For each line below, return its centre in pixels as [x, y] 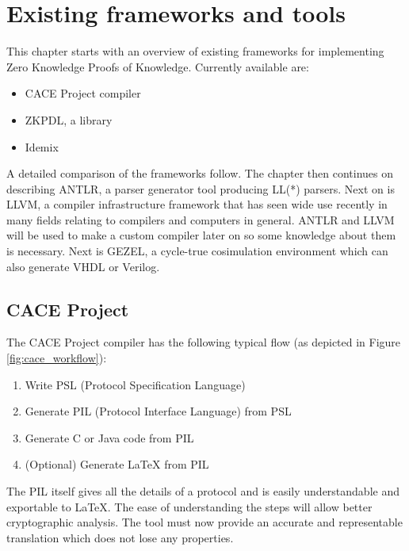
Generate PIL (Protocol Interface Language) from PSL [158, 411]
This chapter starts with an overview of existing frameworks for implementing [195, 51]
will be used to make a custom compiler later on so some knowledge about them [201, 235]
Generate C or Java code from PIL [109, 437]
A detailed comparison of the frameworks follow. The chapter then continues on [200, 173]
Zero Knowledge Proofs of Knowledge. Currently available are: [158, 66]
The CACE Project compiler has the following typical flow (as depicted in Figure [204, 342]
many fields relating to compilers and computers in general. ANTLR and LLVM [201, 219]
